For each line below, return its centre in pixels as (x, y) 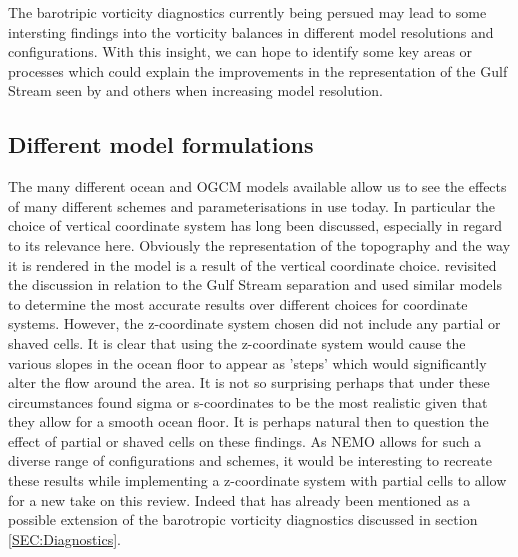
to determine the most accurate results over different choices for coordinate (238, 303)
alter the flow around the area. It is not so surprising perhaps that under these (249, 382)
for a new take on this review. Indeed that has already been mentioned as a (239, 499)
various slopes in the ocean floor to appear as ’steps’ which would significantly (247, 362)
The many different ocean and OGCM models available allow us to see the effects (257, 186)
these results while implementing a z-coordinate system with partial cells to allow (257, 480)
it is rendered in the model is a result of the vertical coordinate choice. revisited (252, 264)
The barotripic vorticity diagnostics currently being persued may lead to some (247, 12)
